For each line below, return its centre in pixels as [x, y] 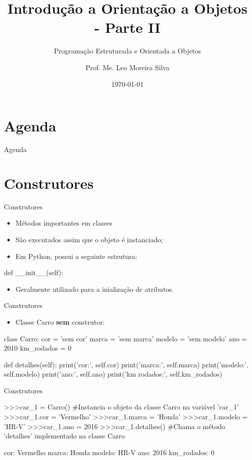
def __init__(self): [34, 272]
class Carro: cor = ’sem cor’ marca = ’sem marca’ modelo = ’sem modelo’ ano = [126, 338]
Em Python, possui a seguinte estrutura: [76, 256]
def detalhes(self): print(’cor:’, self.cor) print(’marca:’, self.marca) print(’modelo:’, [126, 364]
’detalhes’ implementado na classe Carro [64, 436]
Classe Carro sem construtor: [60, 321]
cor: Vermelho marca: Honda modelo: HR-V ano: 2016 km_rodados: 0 [109, 452]
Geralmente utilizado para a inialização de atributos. [95, 289]
